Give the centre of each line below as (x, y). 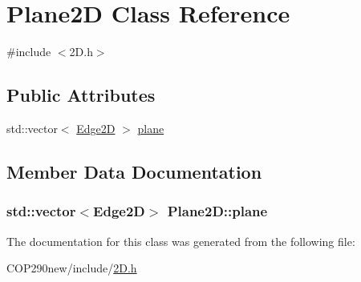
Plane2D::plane (217, 211)
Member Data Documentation (134, 171)
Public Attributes (81, 95)
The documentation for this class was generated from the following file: (181, 241)
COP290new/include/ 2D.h (72, 268)
